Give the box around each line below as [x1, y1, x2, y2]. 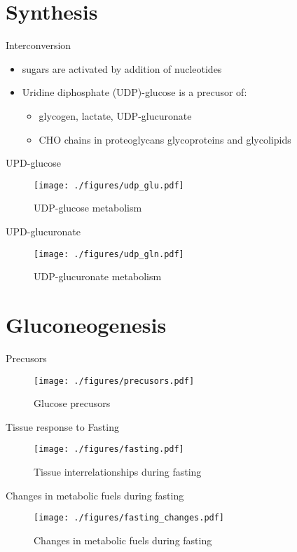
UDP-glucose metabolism [34, 200, 142, 215]
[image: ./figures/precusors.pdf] [34, 375, 195, 386]
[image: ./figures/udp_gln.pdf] [34, 249, 184, 259]
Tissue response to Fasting [6, 419, 119, 434]
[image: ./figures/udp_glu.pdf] [34, 180, 184, 191]
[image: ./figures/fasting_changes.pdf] [34, 513, 225, 523]
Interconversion [6, 38, 71, 53]
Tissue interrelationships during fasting [34, 464, 202, 478]
